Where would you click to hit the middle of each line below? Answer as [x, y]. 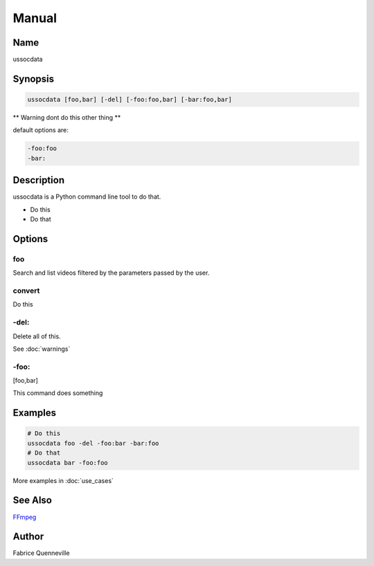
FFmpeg [25, 517]
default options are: [41, 130]
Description [39, 180]
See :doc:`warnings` [42, 349]
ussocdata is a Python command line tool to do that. [87, 197]
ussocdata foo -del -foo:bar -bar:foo [93, 443]
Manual [35, 18]
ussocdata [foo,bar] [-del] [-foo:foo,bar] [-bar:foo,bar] [130, 100]
